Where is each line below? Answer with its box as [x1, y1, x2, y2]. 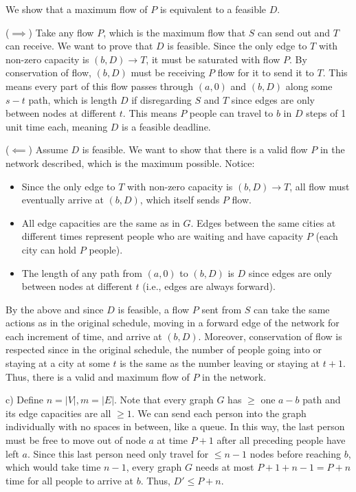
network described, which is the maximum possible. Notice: [5, 155, 255, 170]
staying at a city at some [5, 356, 110, 370]
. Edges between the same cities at [190, 215, 336, 230]
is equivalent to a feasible [159, 2, 267, 16]
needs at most [195, 460, 254, 474]
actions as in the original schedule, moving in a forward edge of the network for [5, 315, 340, 330]
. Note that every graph [114, 392, 214, 407]
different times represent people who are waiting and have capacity [21, 229, 304, 243]
